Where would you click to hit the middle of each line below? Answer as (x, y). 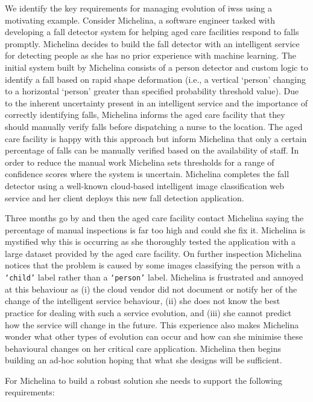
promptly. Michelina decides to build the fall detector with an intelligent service (152, 43)
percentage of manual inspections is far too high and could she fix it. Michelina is (155, 229)
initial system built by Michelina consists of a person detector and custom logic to (156, 67)
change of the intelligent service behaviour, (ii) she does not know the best (143, 301)
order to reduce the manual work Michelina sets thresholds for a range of (140, 162)
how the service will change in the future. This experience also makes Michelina (152, 324)
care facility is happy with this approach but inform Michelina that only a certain (156, 138)
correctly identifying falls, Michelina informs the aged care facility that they (145, 115)
